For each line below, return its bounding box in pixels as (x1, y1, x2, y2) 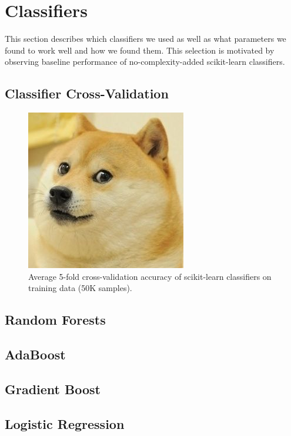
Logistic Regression (5, 414, 125, 432)
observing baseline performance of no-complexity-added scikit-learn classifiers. (5, 55, 285, 68)
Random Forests (5, 311, 106, 329)
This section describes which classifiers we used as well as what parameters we (5, 32, 286, 45)
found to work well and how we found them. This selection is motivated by (5, 44, 275, 56)
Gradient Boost (5, 379, 101, 398)
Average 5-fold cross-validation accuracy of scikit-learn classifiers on (28, 270, 272, 282)
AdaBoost (5, 345, 66, 364)
